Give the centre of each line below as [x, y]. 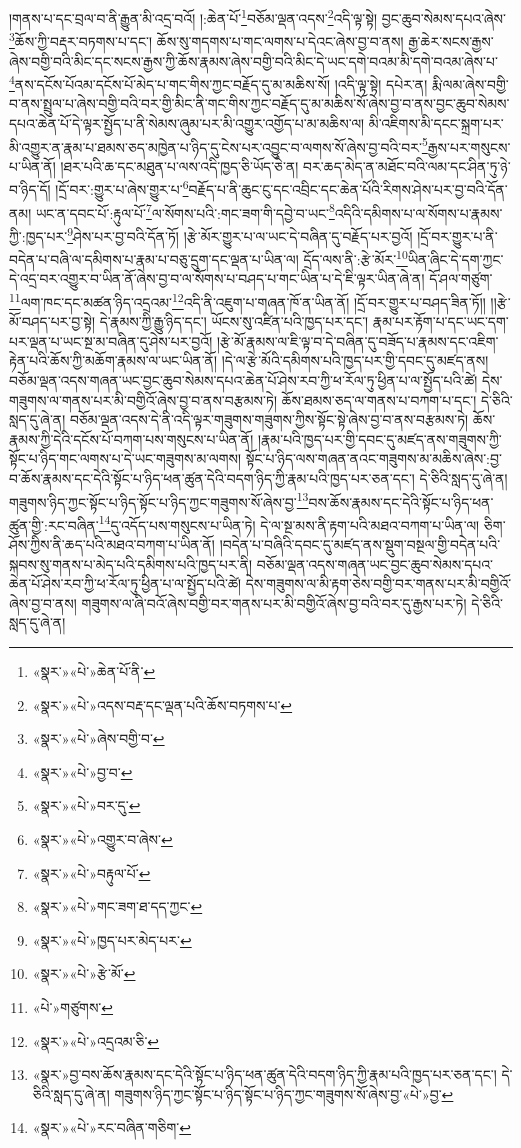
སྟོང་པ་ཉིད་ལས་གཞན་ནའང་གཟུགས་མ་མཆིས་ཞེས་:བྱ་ [373, 458]
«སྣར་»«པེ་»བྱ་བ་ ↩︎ [82, 771]
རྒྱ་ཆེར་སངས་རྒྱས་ [451, 40]
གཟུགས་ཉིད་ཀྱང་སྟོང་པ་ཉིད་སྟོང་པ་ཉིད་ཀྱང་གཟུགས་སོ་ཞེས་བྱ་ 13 [159, 500]
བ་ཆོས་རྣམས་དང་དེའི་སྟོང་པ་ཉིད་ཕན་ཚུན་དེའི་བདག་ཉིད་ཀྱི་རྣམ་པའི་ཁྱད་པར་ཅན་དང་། [212, 477]
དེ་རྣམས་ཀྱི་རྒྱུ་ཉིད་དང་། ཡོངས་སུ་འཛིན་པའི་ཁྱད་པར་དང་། [234, 321]
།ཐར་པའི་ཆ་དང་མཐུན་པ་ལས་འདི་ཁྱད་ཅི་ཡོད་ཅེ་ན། [179, 165]
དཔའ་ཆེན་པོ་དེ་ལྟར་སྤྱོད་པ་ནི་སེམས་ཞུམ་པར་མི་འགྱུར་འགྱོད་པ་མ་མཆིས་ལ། [187, 122]
